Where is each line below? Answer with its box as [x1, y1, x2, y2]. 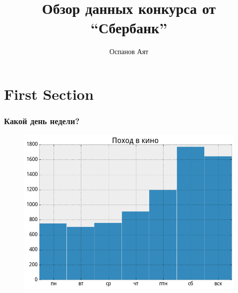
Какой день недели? [4, 115, 80, 127]
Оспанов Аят [109, 46, 149, 57]
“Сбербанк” [90, 17, 168, 38]
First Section [4, 83, 94, 104]
